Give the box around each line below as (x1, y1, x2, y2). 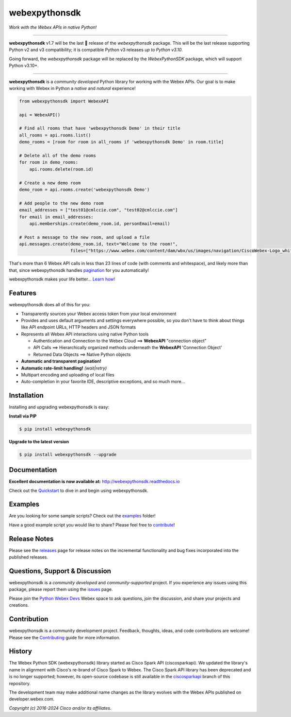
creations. (9, 602, 29, 608)
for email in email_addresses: (19, 214, 94, 220)
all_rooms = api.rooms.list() (19, 132, 91, 138)
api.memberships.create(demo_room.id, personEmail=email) (29, 221, 170, 226)
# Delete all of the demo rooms (19, 153, 97, 158)
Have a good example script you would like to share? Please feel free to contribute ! (9, 522, 175, 527)
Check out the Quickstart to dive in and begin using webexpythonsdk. (9, 488, 148, 493)
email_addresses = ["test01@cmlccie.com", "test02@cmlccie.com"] (19, 207, 178, 213)
